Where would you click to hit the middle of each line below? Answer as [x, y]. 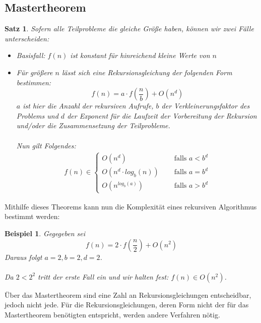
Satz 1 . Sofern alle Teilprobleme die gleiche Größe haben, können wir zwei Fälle [129, 29]
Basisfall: [31, 55]
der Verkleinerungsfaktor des [206, 106]
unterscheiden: [27, 38]
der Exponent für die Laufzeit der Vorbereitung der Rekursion [162, 115]
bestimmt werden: [32, 216]
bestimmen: [34, 82]
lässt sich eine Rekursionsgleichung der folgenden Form [147, 72]
